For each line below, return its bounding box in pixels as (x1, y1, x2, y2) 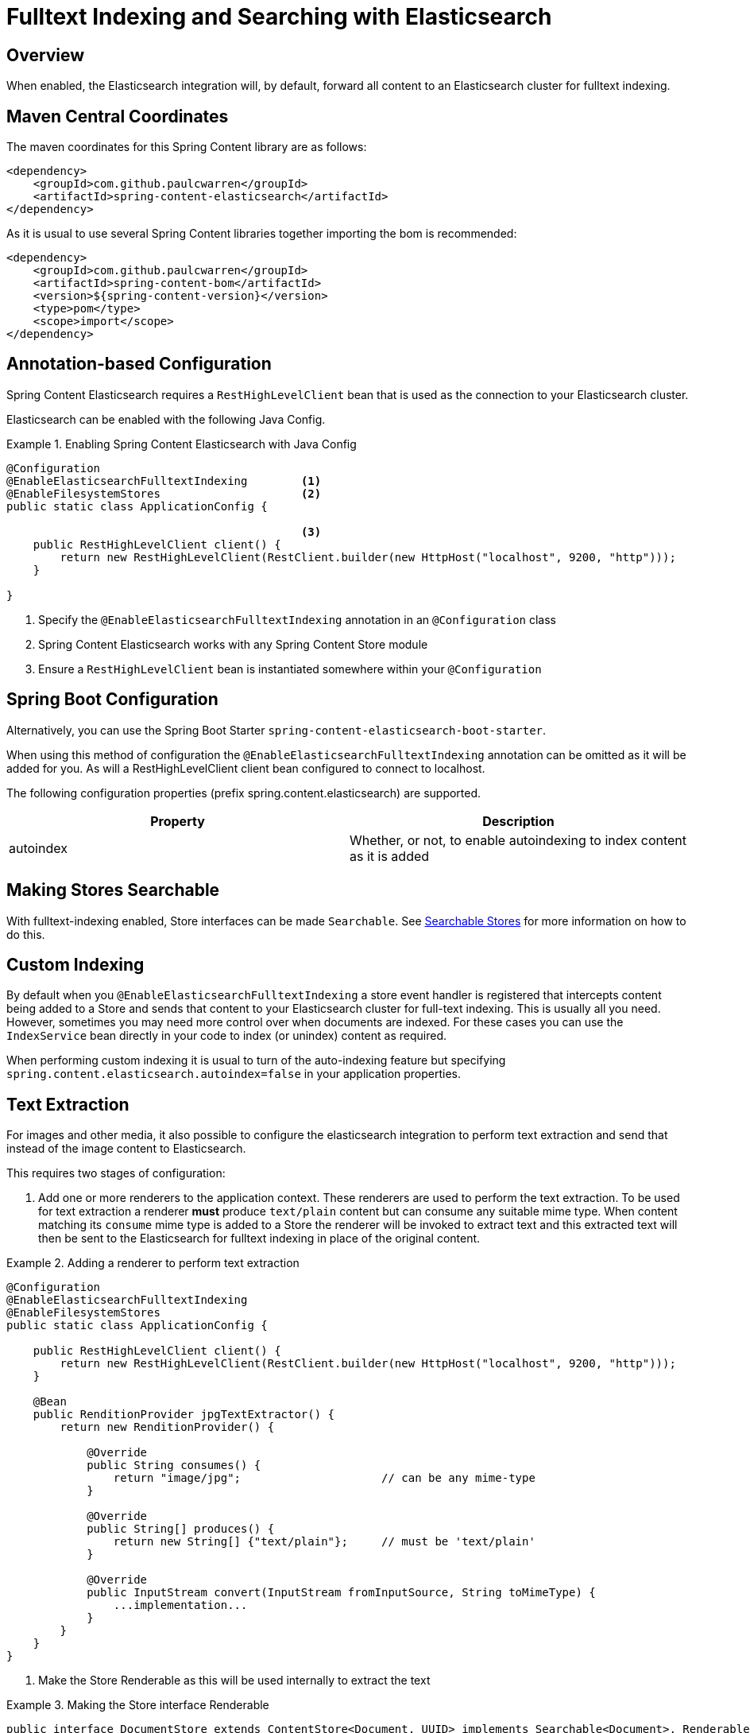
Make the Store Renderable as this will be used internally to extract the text (38, 1673, 431, 1688)
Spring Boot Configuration (6, 689, 218, 710)
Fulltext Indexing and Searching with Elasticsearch (6, 3, 552, 30)
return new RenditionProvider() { (60, 1421, 275, 1434)
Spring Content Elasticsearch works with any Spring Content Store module (38, 637, 428, 651)
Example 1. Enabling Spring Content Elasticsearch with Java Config (6, 436, 357, 451)
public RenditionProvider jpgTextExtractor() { (33, 1408, 335, 1421)
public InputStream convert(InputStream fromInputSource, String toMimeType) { (87, 1586, 596, 1599)
